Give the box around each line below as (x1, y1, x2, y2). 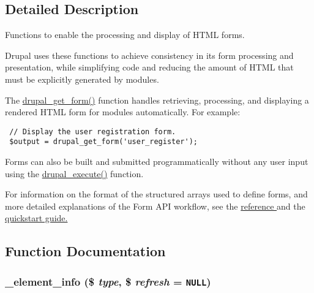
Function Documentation (5, 242, 166, 261)
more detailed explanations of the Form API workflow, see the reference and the (5, 199, 305, 212)
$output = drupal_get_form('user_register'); (9, 137, 198, 146)
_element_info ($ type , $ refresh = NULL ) (5, 273, 211, 289)
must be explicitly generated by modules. (5, 72, 159, 85)
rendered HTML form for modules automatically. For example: (5, 105, 241, 118)
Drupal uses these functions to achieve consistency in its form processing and (5, 48, 294, 61)
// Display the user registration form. (9, 127, 176, 136)
